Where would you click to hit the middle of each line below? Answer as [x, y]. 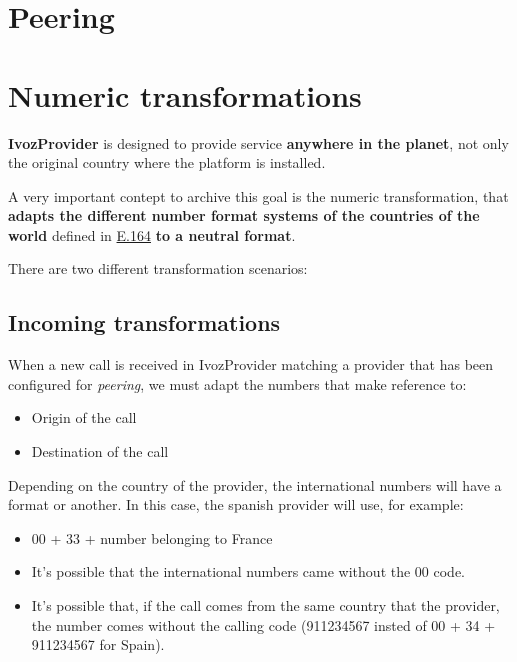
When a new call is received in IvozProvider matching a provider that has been [251, 364]
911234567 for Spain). [98, 644]
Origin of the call [84, 417]
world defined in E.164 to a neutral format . [152, 234]
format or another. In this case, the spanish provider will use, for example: [236, 504]
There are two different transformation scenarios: [158, 268]
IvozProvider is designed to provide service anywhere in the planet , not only [258, 142]
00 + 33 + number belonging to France [152, 537]
